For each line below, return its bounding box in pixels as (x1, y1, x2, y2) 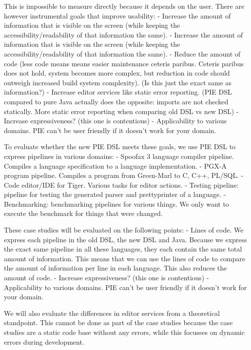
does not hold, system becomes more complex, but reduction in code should (4, 68, 230, 78)
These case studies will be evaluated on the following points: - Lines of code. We (4, 225, 244, 235)
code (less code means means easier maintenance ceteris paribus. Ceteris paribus (4, 58, 244, 68)
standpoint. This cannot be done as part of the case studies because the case (4, 317, 233, 328)
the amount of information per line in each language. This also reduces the (4, 263, 227, 273)
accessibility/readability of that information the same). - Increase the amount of (4, 29, 243, 39)
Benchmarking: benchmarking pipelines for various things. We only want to (4, 198, 229, 209)
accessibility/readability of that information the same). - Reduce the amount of (4, 48, 241, 58)
